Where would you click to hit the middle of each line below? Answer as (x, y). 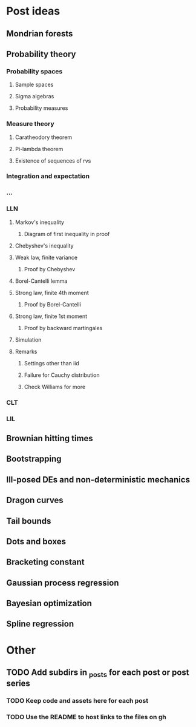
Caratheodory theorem (44, 137)
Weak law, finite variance (46, 257)
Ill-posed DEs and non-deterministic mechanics (98, 480)
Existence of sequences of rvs (53, 161)
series (18, 684)
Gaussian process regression (63, 583)
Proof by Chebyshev (50, 269)
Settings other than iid (52, 363)
